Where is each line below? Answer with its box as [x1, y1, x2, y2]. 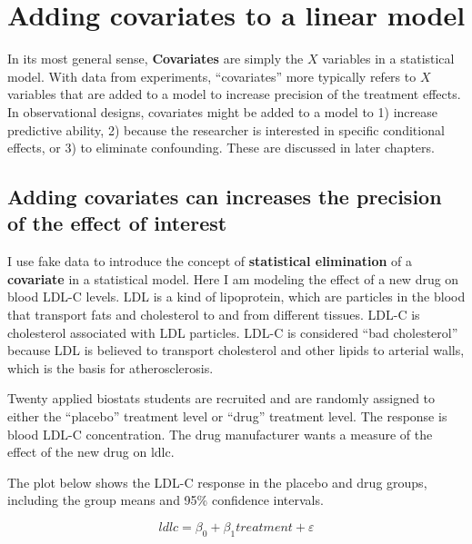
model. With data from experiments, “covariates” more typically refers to [7, 66, 417, 85]
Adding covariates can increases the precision [7, 183, 442, 211]
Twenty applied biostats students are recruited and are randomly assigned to [7, 389, 436, 408]
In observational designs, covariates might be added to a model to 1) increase [7, 102, 437, 121]
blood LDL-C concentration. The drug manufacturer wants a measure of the [7, 424, 433, 443]
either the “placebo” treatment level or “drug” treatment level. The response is [7, 407, 447, 426]
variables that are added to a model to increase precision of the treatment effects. [7, 84, 461, 104]
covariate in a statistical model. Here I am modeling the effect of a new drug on [7, 269, 459, 288]
